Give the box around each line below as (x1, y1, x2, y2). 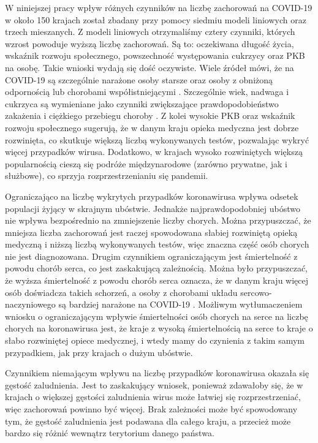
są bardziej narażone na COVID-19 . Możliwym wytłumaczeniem (58, 298, 303, 311)
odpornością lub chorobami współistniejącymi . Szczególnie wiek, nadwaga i (5, 85, 289, 98)
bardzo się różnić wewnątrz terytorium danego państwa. (5, 426, 214, 439)
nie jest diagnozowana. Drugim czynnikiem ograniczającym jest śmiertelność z (5, 249, 298, 262)
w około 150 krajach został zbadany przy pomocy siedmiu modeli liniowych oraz (5, 13, 306, 26)
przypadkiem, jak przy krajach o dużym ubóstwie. (5, 346, 193, 358)
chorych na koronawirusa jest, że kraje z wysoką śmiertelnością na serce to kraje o (5, 322, 313, 335)
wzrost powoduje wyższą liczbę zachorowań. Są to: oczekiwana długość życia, (5, 37, 294, 50)
